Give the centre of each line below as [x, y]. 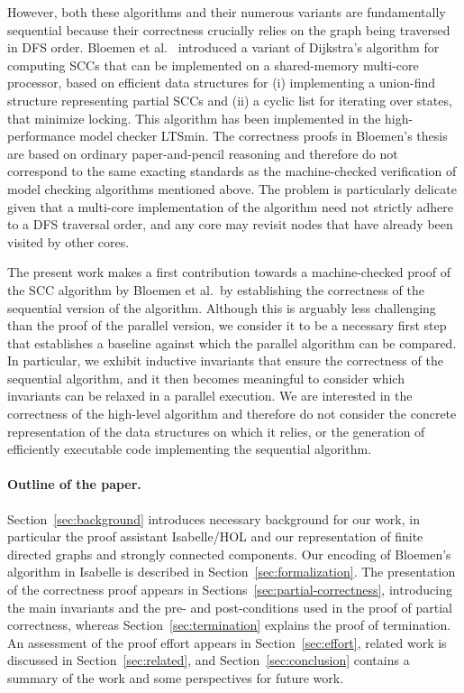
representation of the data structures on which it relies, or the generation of [216, 431]
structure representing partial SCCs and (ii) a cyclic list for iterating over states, [230, 100]
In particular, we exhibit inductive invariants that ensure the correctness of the [225, 360]
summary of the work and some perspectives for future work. [176, 677]
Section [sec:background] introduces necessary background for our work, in [214, 518]
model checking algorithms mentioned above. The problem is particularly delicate [232, 188]
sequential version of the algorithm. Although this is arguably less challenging [222, 307]
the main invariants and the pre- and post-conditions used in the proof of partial [230, 607]
